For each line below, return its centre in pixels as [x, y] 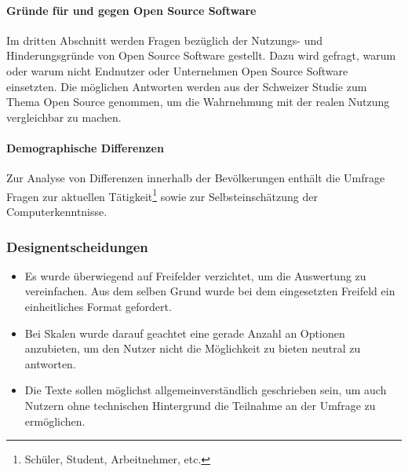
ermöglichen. [55, 421]
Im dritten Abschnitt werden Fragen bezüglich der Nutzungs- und [165, 40]
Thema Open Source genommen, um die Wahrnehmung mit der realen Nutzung [198, 102]
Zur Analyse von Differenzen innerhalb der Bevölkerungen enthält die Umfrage [196, 178]
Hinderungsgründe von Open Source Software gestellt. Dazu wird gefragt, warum [201, 55]
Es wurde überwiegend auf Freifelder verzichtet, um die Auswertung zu [195, 275]
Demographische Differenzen [85, 147]
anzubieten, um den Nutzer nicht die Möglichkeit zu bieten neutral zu [193, 348]
